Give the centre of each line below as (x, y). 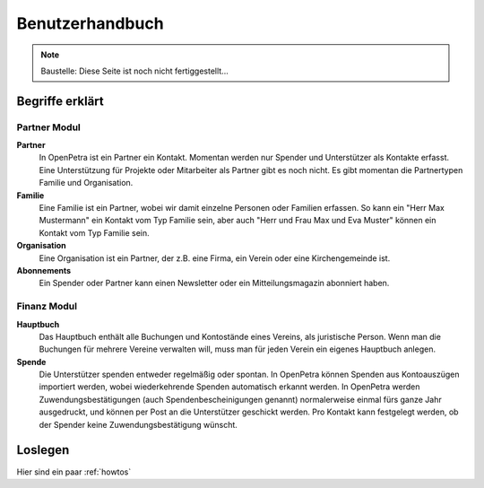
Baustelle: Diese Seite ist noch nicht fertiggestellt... (134, 71)
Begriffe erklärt (60, 101)
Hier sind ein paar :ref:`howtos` (74, 472)
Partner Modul (48, 127)
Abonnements (44, 270)
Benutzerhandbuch (91, 23)
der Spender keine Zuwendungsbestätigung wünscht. (138, 424)
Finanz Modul (47, 307)
